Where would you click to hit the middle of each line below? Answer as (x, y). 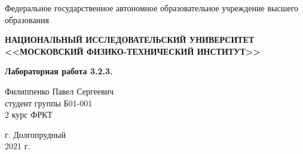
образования (27, 19)
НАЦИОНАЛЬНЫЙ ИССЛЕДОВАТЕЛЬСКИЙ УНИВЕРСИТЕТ (130, 40)
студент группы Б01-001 (49, 103)
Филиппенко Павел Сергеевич (59, 91)
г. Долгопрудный (35, 134)
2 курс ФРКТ (29, 114)
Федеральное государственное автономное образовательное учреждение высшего (152, 8)
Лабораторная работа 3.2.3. (59, 71)
